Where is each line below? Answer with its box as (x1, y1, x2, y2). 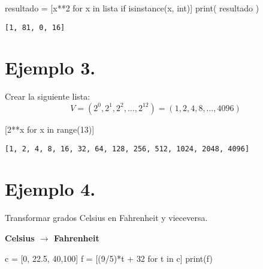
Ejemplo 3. (5, 55, 96, 80)
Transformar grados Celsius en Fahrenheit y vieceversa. (5, 211, 208, 224)
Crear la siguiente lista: (5, 90, 90, 103)
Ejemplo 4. (5, 177, 96, 201)
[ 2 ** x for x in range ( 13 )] (5, 122, 95, 135)
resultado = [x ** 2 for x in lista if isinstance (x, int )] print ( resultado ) (5, 2, 259, 14)
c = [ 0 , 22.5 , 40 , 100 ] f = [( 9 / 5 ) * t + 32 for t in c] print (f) (5, 252, 213, 264)
